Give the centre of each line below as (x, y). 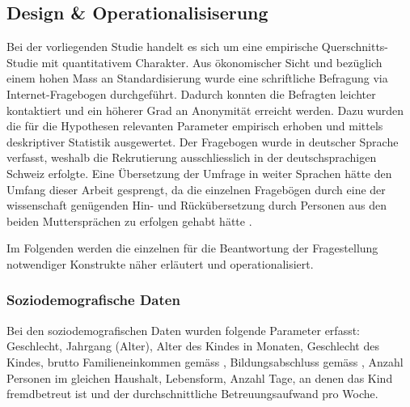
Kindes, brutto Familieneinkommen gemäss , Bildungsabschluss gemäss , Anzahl (205, 361)
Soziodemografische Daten (93, 300)
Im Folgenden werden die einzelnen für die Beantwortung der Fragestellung (192, 248)
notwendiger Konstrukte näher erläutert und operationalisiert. (160, 263)
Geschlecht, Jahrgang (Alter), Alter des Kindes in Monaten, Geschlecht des (193, 346)
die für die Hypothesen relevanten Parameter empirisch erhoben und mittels (195, 126)
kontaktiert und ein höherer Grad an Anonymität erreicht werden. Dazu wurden (205, 110)
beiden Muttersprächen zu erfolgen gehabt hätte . (129, 220)
